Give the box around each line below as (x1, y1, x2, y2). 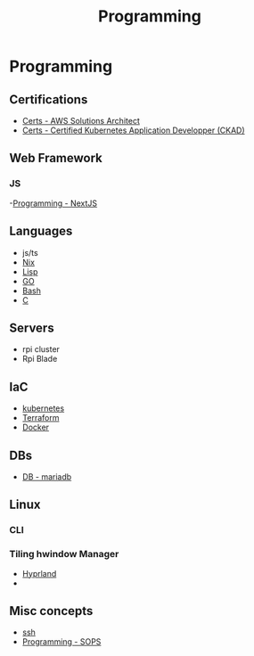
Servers (9, 320, 55, 335)
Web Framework (9, 151, 102, 166)
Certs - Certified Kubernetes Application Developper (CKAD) (21, 125, 245, 135)
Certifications (9, 92, 88, 107)
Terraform (21, 413, 60, 423)
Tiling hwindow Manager (9, 548, 119, 561)
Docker (21, 422, 50, 433)
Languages (9, 224, 73, 239)
